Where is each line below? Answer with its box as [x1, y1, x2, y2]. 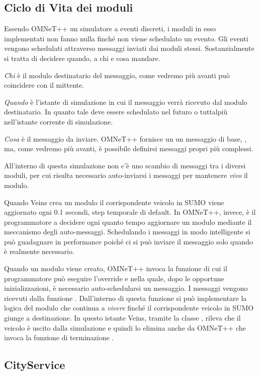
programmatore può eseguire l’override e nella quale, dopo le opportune [4, 273, 224, 283]
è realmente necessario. [4, 246, 74, 257]
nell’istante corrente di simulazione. [4, 116, 113, 127]
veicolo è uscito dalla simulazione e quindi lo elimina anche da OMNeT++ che [4, 322, 246, 333]
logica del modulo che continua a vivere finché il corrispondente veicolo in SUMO [4, 302, 254, 313]
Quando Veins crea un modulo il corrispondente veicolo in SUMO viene [4, 197, 224, 207]
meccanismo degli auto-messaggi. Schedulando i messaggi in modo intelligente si [4, 226, 250, 237]
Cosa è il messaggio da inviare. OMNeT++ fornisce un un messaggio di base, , [4, 133, 247, 144]
